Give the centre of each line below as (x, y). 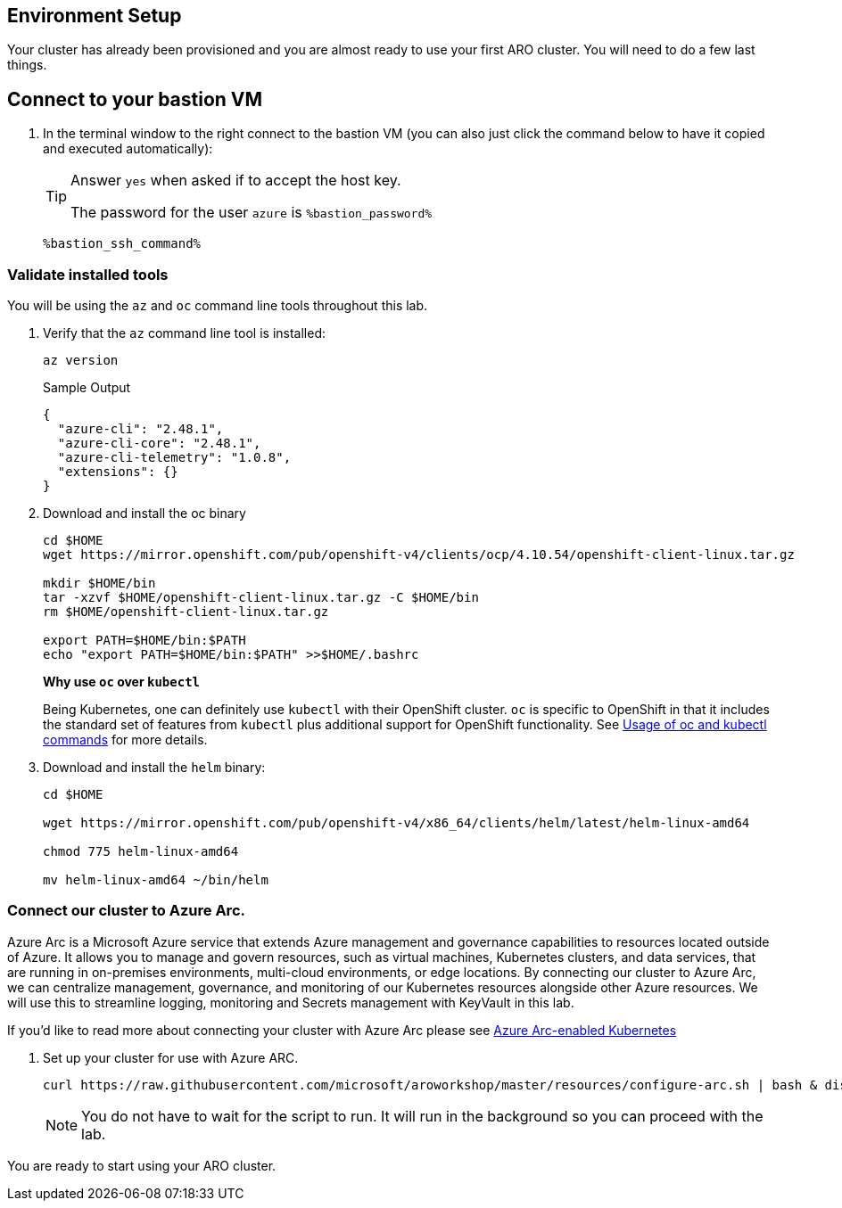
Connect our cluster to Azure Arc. (126, 911)
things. (27, 65)
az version (81, 361)
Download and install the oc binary (144, 514)
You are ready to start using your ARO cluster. (142, 1165)
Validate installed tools (88, 274)
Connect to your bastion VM (135, 99)
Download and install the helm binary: (154, 768)
